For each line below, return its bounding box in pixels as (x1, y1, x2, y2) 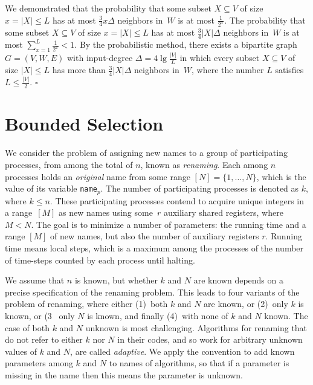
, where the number (192, 63, 264, 76)
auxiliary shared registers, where (163, 206, 283, 219)
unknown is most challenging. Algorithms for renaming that (85, 321, 308, 334)
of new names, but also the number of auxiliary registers (50, 230, 259, 242)
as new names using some (59, 206, 153, 219)
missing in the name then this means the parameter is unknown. (5, 368, 244, 381)
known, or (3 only (5, 309, 75, 322)
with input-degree (67, 51, 133, 64)
